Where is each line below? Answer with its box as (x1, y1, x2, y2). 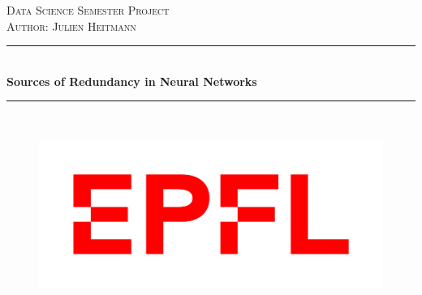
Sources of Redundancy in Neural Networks (6, 72, 257, 89)
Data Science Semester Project (6, 2, 170, 18)
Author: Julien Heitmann (6, 17, 136, 34)
